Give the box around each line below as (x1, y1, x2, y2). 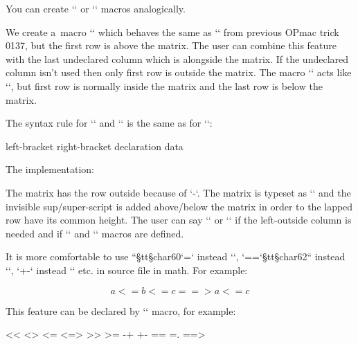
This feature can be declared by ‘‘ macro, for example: (6, 303, 236, 318)
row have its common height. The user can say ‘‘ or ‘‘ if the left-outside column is (6, 212, 352, 227)
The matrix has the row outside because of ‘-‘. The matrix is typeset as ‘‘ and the (6, 185, 351, 199)
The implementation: (6, 162, 94, 176)
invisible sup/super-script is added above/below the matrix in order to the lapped (6, 199, 353, 213)
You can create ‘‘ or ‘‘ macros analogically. (6, 1, 186, 15)
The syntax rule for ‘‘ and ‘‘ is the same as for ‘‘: (6, 116, 213, 130)
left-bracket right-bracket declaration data (6, 138, 184, 153)
